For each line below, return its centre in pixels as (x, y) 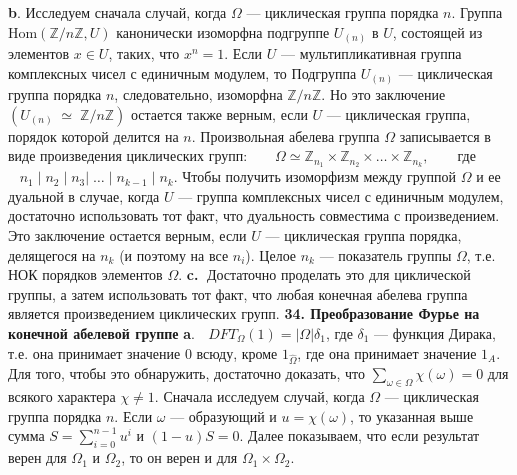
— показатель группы (385, 254)
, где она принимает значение (387, 352)
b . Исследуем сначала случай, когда (117, 12)
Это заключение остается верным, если (127, 235)
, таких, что (144, 53)
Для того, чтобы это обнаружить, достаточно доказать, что (186, 373)
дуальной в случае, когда (84, 195)
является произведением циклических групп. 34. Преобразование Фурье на (244, 313)
